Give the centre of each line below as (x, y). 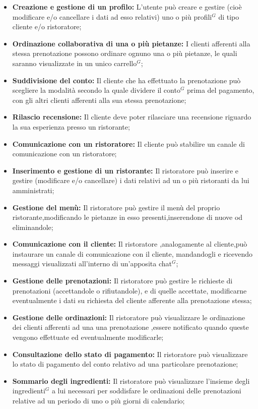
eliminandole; (33, 227)
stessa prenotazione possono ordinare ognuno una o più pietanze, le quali (125, 53)
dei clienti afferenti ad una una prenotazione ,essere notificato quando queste (131, 327)
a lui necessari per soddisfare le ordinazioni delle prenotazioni (146, 391)
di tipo (229, 16)
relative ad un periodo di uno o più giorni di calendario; (99, 400)
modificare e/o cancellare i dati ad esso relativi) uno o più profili (112, 16)
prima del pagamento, (221, 90)
